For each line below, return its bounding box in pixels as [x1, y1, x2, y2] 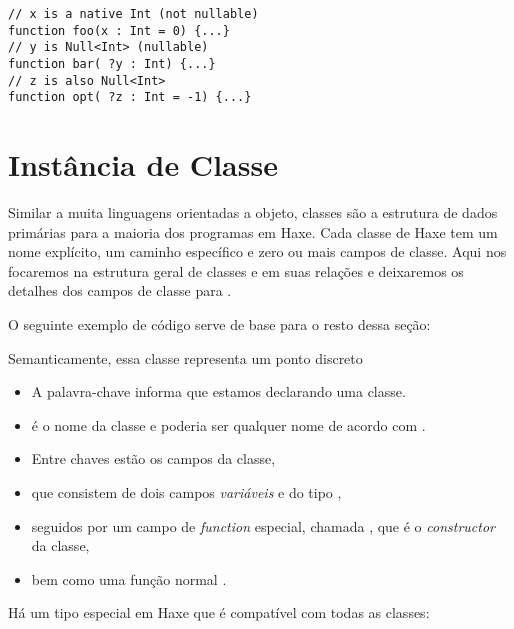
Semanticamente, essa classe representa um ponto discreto [8, 347, 363, 368]
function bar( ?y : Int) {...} [8, 56, 216, 71]
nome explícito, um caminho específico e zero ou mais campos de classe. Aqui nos [8, 241, 507, 262]
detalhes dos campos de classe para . [8, 280, 232, 301]
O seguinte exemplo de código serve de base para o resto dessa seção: [8, 314, 431, 335]
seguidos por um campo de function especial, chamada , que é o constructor [31, 515, 495, 536]
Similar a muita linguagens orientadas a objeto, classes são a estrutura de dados [8, 202, 498, 223]
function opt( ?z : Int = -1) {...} [8, 90, 252, 105]
